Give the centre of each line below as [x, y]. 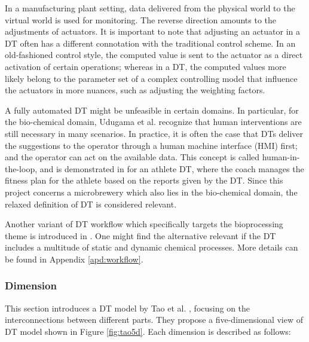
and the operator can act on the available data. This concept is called [132, 157]
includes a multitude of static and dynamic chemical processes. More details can [152, 247]
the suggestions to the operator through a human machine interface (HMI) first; [151, 145]
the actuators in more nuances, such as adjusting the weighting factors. [135, 90]
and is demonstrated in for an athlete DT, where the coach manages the [172, 168]
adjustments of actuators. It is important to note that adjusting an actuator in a [153, 31]
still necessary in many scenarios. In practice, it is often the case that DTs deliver [154, 133]
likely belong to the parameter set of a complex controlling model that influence [151, 78]
